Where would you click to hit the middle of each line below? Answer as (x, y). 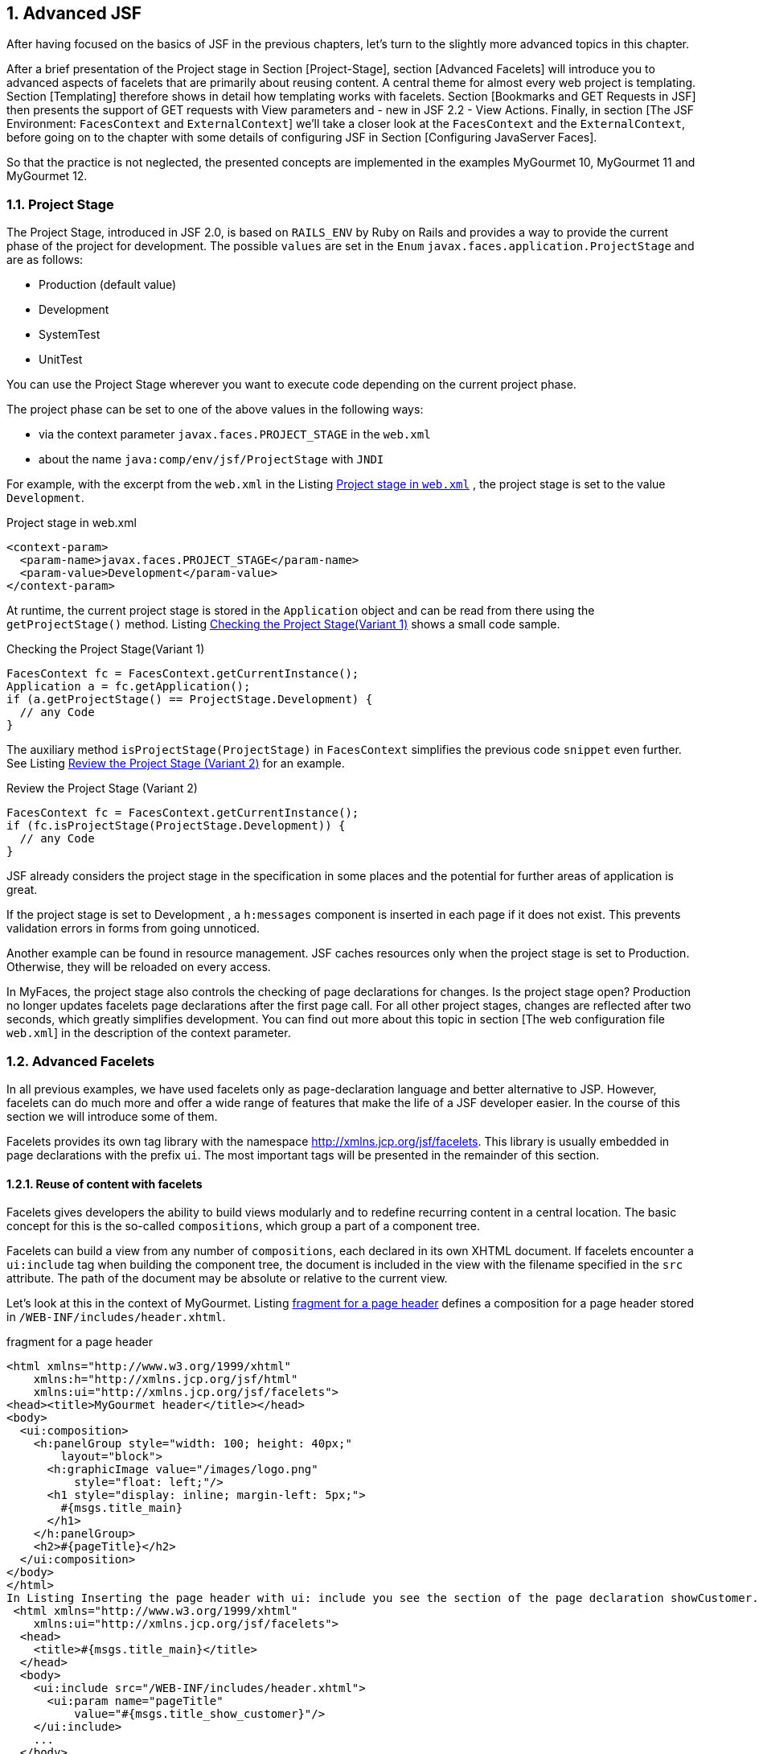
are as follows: (45, 260)
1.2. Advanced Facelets (81, 1061)
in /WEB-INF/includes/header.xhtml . (116, 1317)
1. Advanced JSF (74, 13)
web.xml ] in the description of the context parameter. (149, 1033)
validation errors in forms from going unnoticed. (133, 928)
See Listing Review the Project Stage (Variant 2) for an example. (176, 764)
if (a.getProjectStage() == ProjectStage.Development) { (190, 700)
